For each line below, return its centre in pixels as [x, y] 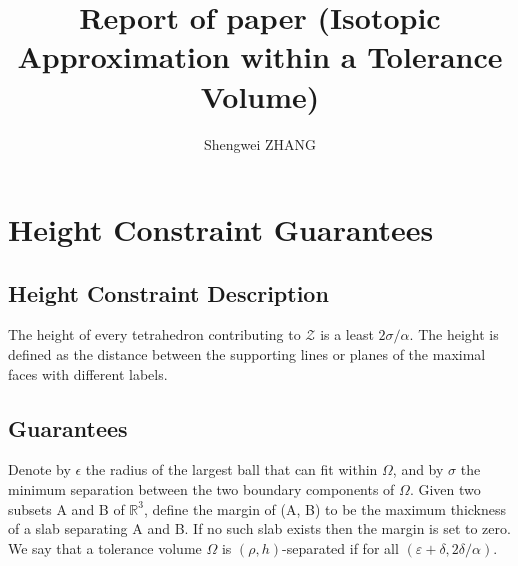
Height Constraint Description [168, 292]
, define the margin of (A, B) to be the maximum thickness [325, 508]
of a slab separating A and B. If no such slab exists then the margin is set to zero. [259, 528]
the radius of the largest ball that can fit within [231, 469]
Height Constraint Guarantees [221, 229]
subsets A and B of [66, 508]
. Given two [445, 489]
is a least [347, 334]
